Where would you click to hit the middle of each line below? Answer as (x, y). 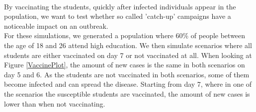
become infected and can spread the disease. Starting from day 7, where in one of (128, 84)
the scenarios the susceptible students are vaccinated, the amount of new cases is (127, 93)
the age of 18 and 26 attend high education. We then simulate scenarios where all (128, 45)
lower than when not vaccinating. (55, 103)
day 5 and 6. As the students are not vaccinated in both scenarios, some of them (127, 74)
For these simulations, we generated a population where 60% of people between (125, 35)
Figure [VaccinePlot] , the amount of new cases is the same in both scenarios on (125, 65)
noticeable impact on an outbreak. (56, 26)
